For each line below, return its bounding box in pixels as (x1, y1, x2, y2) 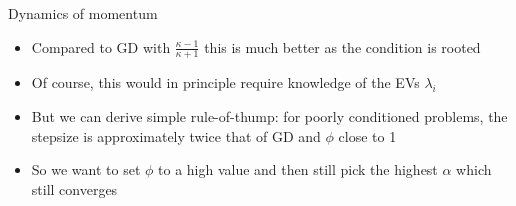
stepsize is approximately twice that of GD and (31, 125, 321, 146)
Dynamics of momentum (8, 3, 158, 23)
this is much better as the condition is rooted (204, 36, 481, 57)
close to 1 (338, 125, 397, 146)
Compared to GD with (31, 36, 171, 57)
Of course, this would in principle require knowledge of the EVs (31, 72, 420, 93)
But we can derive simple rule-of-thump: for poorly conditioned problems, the (31, 106, 508, 127)
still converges (31, 178, 118, 199)
